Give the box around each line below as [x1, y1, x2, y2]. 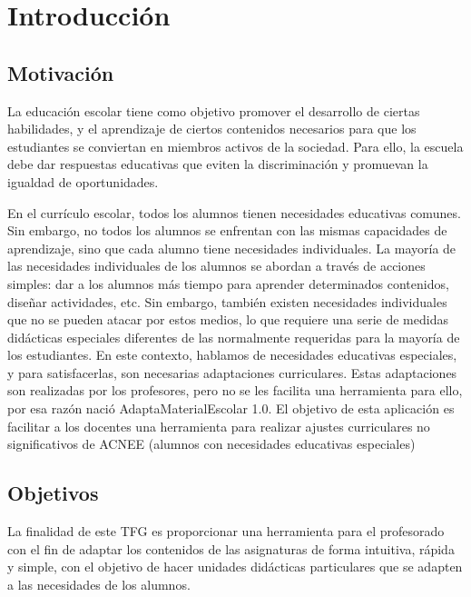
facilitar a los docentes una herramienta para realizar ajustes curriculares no [7, 416, 430, 435]
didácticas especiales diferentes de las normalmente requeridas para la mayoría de [7, 327, 460, 346]
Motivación [7, 58, 114, 86]
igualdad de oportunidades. [7, 172, 159, 191]
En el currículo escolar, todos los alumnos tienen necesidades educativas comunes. [7, 203, 461, 222]
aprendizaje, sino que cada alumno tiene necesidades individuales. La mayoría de [7, 238, 456, 257]
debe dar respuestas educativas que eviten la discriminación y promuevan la [7, 154, 428, 174]
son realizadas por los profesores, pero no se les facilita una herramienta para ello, [7, 381, 463, 400]
